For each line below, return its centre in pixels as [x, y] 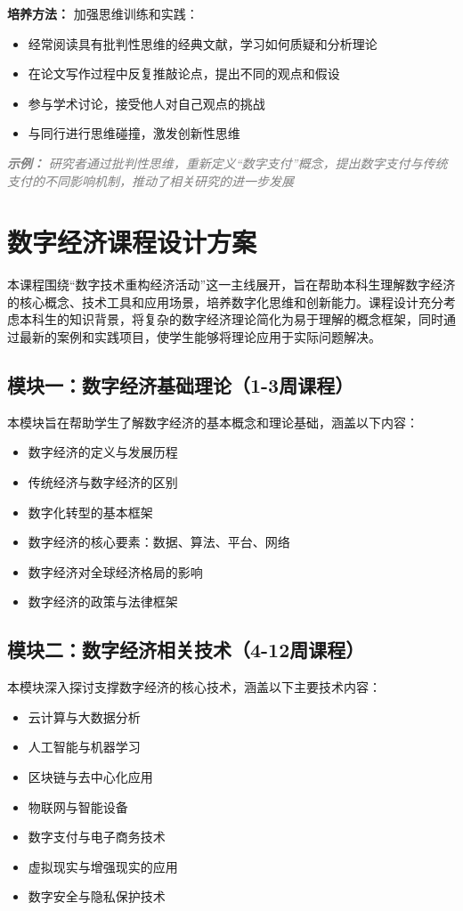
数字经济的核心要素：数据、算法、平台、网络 [159, 542]
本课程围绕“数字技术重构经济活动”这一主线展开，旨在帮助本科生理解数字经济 [231, 285]
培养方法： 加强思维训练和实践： [103, 13]
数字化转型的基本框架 [90, 512]
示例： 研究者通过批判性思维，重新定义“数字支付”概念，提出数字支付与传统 [227, 163]
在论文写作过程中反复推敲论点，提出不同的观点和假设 [184, 73]
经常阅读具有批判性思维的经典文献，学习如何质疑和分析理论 [203, 43]
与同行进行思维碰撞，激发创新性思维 [134, 133]
